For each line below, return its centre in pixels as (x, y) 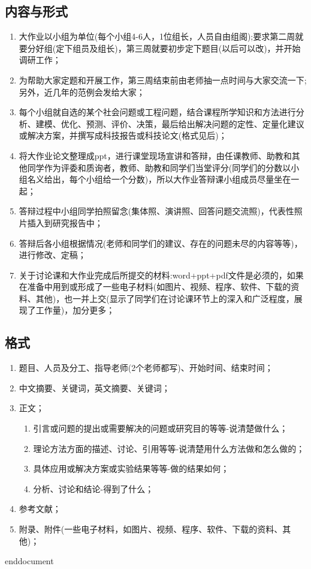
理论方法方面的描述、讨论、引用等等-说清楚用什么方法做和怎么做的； (169, 448)
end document (29, 561)
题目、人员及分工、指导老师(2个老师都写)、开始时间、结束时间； (146, 368)
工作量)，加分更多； (75, 310)
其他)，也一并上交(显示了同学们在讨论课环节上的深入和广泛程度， (165, 298)
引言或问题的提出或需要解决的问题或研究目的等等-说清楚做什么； (161, 428)
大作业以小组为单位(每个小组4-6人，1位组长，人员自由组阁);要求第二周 (157, 36)
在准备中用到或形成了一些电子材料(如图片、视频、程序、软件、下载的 (155, 287)
